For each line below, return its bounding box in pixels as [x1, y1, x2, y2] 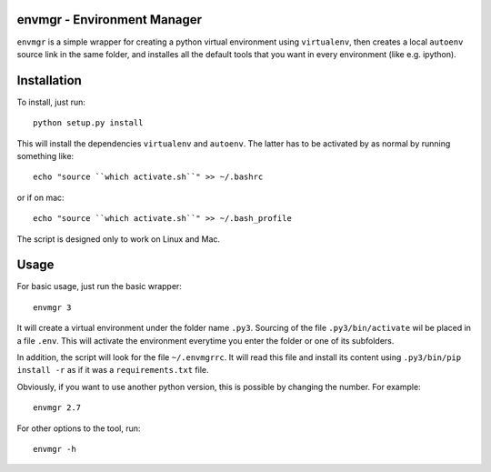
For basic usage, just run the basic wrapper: [16, 281, 182, 292]
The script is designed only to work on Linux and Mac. [16, 233, 221, 245]
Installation [16, 73, 82, 88]
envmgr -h [33, 444, 76, 454]
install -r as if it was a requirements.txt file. [16, 365, 209, 376]
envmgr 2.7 [33, 403, 82, 413]
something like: [16, 150, 75, 161]
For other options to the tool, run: [16, 423, 141, 434]
